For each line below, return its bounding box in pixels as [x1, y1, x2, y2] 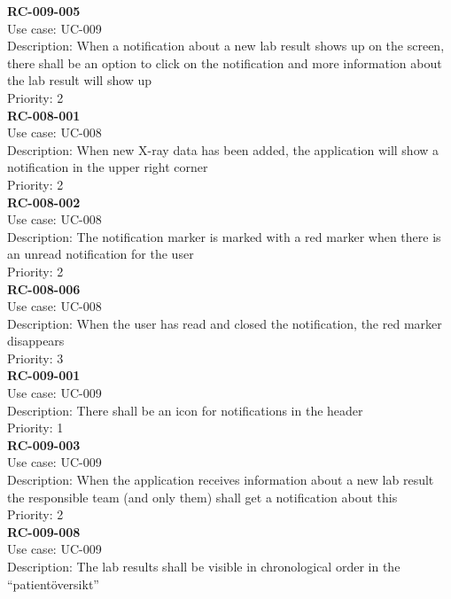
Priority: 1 [7, 418, 64, 437]
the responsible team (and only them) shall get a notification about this [7, 487, 398, 506]
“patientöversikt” [7, 574, 99, 593]
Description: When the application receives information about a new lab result [7, 471, 434, 489]
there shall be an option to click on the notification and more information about [7, 53, 442, 72]
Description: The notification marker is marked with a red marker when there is [7, 227, 441, 245]
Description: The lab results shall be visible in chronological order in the [7, 557, 400, 575]
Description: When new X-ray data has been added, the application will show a [7, 140, 439, 159]
